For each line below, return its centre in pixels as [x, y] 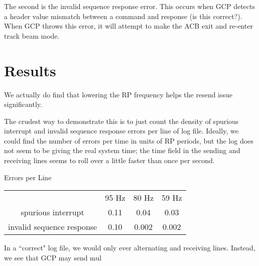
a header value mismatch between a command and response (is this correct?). [123, 16]
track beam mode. [32, 35]
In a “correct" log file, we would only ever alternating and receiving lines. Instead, [130, 248]
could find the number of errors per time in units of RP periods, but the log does [129, 140]
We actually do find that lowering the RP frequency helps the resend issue [118, 94]
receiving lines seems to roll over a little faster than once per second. [109, 160]
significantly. [23, 104]
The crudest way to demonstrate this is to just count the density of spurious [121, 121]
